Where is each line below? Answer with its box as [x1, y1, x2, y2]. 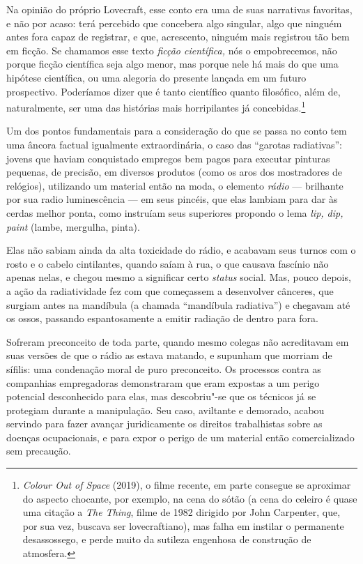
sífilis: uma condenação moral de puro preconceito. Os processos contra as [6, 361, 321, 376]
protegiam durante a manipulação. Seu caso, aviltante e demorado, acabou [6, 402, 325, 417]
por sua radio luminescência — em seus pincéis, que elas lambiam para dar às [6, 192, 338, 206]
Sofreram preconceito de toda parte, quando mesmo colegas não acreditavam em [6, 334, 349, 349]
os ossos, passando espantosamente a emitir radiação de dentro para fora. [6, 311, 318, 326]
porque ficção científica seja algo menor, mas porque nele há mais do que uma [6, 56, 339, 71]
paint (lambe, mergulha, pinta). [6, 219, 140, 234]
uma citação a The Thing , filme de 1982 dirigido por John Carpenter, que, [22, 505, 341, 519]
